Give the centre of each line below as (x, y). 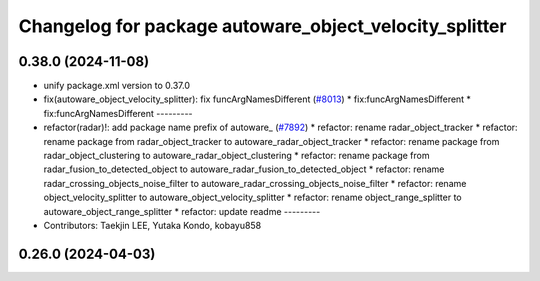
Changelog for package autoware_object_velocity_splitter (262, 26)
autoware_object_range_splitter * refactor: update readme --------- (182, 211)
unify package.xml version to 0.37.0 (116, 86)
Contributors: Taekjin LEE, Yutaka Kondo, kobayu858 (152, 225)
